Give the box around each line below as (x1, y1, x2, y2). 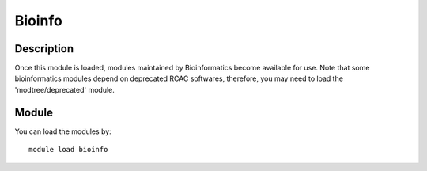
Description (14, 42, 74, 55)
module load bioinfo (28, 145, 108, 154)
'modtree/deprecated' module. (14, 85, 115, 94)
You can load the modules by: (14, 127, 112, 136)
